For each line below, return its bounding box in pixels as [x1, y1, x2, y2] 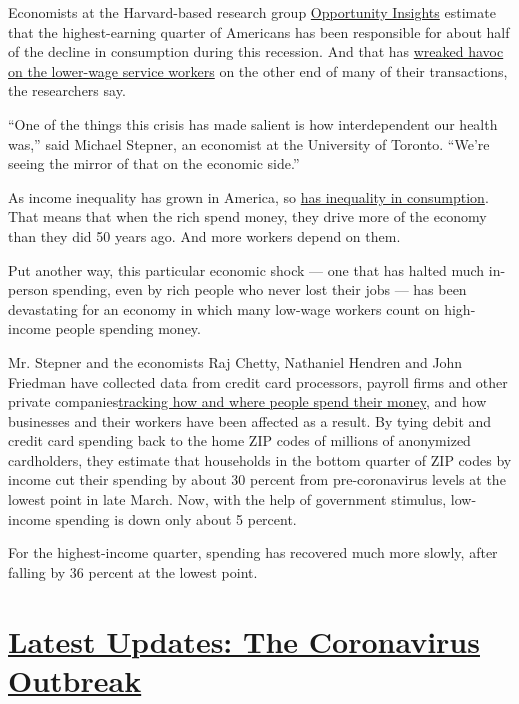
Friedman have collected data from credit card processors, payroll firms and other [8, 371, 508, 392]
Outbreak [8, 659, 142, 700]
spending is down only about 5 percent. [55, 508, 297, 529]
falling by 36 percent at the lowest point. [8, 561, 258, 582]
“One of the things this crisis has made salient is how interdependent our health [8, 113, 498, 134]
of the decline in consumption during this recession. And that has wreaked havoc [8, 41, 504, 62]
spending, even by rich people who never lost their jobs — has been [52, 279, 467, 300]
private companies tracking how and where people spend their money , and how [8, 391, 487, 412]
